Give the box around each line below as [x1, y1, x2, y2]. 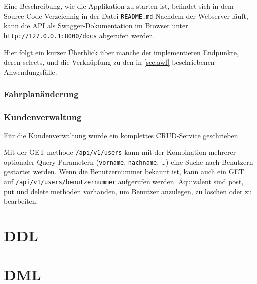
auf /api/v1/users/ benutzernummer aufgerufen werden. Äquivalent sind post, [4, 176, 244, 186]
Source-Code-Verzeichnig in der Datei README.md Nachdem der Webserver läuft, [4, 10, 248, 21]
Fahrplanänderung [4, 88, 79, 100]
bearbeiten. [4, 196, 38, 206]
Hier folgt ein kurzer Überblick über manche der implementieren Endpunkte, [4, 47, 239, 57]
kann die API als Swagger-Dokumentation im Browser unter [4, 20, 188, 31]
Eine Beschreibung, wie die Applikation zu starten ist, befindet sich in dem [4, 1, 234, 11]
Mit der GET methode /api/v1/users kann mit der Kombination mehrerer [4, 146, 236, 157]
